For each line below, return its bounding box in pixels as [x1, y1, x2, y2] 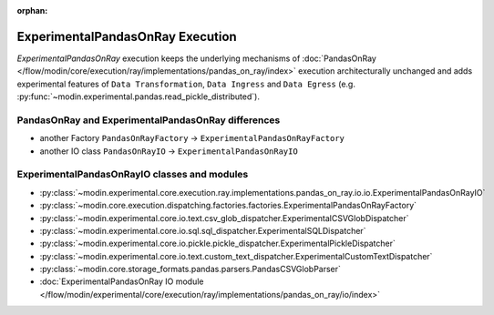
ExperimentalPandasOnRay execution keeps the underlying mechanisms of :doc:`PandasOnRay [16, 53, 377, 64]
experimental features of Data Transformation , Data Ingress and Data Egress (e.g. [16, 78, 355, 89]
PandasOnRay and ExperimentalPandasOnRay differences [16, 114, 281, 127]
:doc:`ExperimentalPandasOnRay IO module [39, 276, 204, 287]
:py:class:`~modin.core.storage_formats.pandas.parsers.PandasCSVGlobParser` [39, 264, 342, 275]
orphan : [16, 5, 48, 15]
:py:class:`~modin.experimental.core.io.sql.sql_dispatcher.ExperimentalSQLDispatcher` [39, 225, 366, 236]
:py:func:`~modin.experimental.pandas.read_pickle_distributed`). [16, 91, 260, 102]
